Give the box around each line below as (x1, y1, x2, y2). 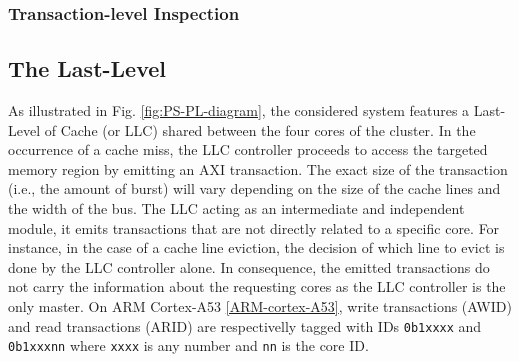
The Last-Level (8, 53, 167, 84)
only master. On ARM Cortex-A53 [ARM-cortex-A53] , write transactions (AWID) (8, 295, 512, 316)
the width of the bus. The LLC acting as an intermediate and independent (8, 198, 465, 219)
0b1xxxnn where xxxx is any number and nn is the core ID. (8, 335, 369, 356)
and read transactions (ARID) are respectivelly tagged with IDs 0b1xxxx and (8, 315, 482, 336)
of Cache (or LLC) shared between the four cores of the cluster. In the (44, 119, 476, 140)
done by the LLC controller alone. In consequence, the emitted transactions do (8, 256, 490, 277)
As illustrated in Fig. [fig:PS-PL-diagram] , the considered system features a (8, 100, 470, 121)
